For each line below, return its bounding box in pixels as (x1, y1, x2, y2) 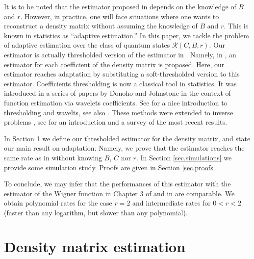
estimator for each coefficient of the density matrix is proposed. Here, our (4, 59, 225, 69)
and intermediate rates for (132, 198, 211, 208)
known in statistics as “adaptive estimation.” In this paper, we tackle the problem (4, 30, 249, 40)
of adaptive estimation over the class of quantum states (4, 40, 170, 50)
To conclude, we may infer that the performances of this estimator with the (4, 179, 231, 189)
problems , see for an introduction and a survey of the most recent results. (4, 117, 227, 127)
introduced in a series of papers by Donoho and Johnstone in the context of (4, 88, 231, 98)
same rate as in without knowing (4, 152, 102, 162)
